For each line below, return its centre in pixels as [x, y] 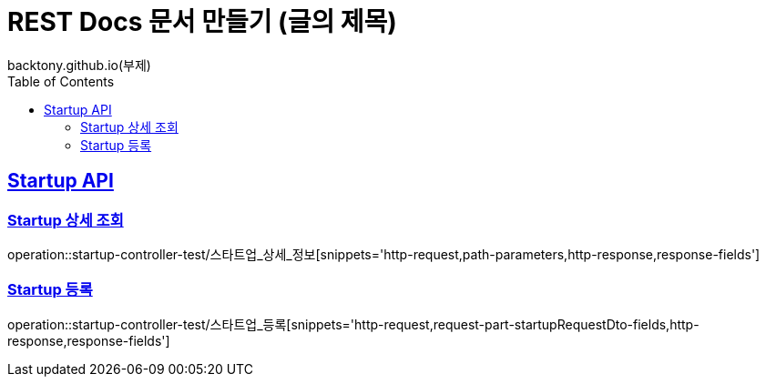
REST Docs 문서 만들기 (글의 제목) [202, 22]
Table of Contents [61, 81]
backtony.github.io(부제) [79, 65]
